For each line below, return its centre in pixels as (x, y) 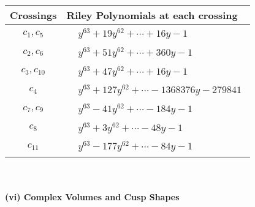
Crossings (33, 15)
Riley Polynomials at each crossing (152, 15)
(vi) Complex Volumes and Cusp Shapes (92, 196)
